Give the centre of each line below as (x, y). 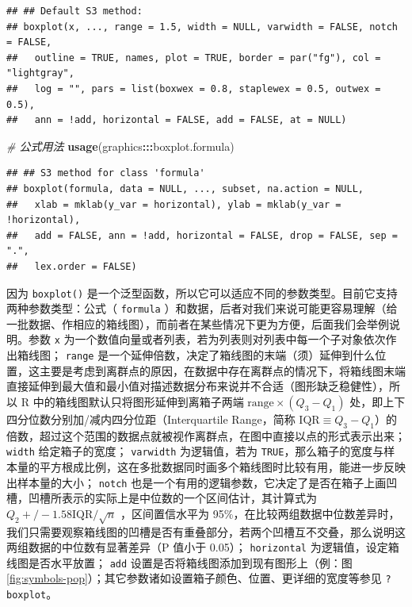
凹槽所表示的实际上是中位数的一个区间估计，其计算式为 (172, 498)
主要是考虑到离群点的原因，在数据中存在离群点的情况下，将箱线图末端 (222, 370)
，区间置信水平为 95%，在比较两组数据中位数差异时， (260, 513)
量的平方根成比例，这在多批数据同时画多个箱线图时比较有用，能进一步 (200, 466)
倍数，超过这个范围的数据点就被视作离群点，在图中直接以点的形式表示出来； (206, 435)
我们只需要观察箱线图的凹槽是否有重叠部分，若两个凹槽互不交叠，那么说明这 (206, 531)
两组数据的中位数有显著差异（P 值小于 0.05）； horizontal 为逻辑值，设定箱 (203, 547)
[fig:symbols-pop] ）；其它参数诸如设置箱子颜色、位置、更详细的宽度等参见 (194, 578)
